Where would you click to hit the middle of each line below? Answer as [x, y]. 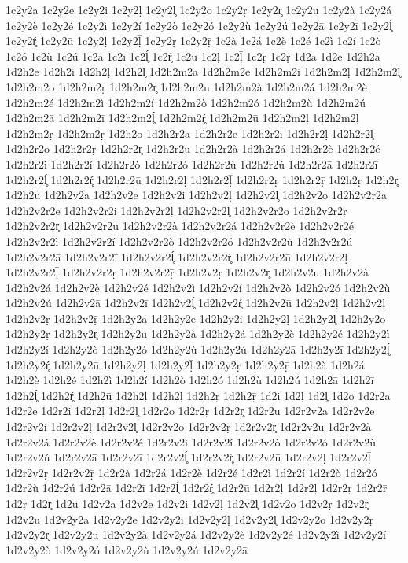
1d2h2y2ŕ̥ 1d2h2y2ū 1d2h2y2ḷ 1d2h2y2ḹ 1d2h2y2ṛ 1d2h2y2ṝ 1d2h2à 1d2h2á [185, 364]
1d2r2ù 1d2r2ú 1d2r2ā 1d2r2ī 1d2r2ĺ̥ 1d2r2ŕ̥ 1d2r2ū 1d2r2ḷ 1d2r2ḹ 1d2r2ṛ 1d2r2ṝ [197, 488]
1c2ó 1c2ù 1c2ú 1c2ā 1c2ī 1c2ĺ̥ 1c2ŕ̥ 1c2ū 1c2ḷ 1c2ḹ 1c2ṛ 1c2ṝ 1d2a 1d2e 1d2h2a [193, 56]
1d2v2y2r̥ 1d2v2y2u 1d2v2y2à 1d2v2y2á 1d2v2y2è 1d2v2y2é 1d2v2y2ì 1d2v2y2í [196, 534]
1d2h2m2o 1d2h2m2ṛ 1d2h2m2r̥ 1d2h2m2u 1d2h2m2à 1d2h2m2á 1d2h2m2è [186, 86]
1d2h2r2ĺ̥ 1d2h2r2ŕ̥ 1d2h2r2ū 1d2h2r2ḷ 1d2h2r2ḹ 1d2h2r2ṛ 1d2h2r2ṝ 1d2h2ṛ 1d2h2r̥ [202, 179]
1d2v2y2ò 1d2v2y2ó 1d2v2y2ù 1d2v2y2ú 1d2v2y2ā [127, 549]
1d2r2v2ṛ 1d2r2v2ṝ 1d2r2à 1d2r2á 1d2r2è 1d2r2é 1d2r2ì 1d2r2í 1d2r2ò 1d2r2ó [191, 472]
